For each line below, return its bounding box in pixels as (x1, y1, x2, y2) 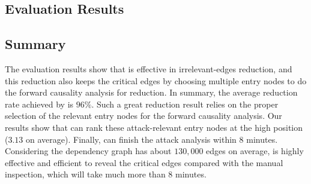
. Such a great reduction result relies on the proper (91, 97, 279, 110)
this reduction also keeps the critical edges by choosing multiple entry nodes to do (5, 74, 307, 87)
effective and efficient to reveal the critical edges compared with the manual (5, 156, 283, 168)
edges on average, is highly (206, 145, 304, 157)
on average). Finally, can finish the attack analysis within (26, 133, 237, 145)
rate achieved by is (5, 97, 74, 110)
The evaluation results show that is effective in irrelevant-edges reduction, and (5, 62, 292, 75)
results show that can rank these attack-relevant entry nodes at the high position (5, 121, 303, 133)
